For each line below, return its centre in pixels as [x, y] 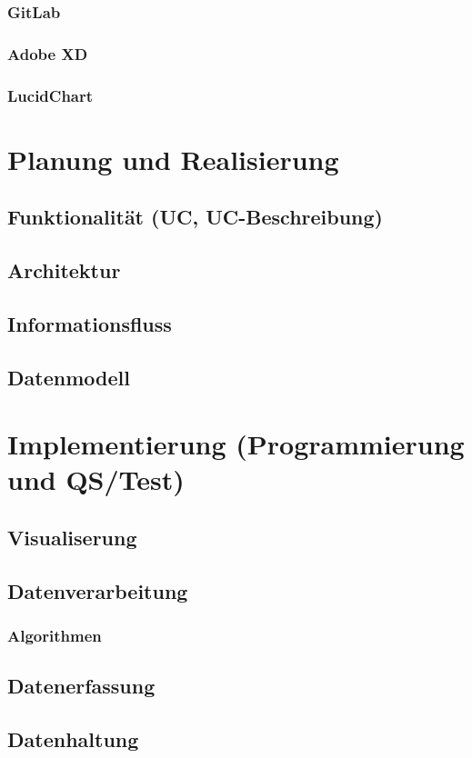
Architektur [64, 270]
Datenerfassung [81, 686]
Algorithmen [55, 636]
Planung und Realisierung [173, 159]
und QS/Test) [96, 479]
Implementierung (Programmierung [236, 444]
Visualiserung [72, 537]
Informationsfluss [90, 323]
